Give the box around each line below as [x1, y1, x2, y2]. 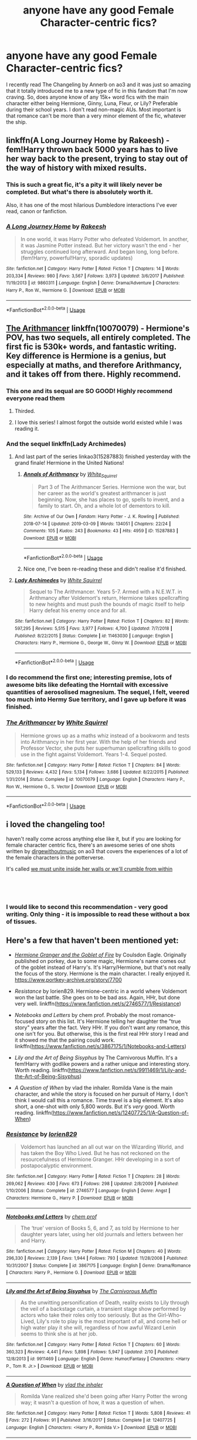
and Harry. [20, 1237, 46, 1244]
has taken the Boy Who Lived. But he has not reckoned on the [20, 1149, 170, 1156]
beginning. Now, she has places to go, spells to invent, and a [38, 496, 185, 503]
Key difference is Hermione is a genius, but [6, 351, 167, 361]
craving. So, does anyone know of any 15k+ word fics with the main [6, 93, 169, 100]
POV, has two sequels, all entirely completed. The [6, 333, 191, 343]
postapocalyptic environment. [20, 1162, 93, 1169]
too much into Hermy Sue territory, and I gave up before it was [6, 696, 186, 704]
